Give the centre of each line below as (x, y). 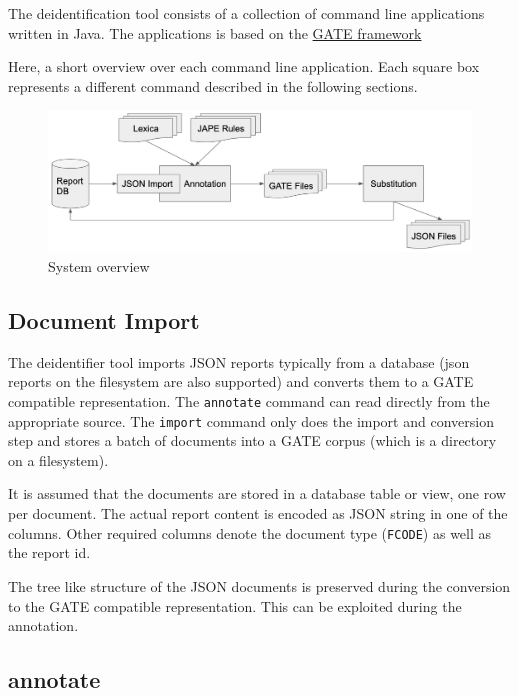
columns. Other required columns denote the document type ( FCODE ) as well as (250, 532)
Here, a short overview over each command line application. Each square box (244, 66)
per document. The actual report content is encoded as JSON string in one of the (258, 513)
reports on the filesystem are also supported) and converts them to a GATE (241, 381)
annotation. (43, 625)
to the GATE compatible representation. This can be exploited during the (235, 605)
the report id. (49, 552)
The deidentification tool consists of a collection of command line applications (246, 13)
